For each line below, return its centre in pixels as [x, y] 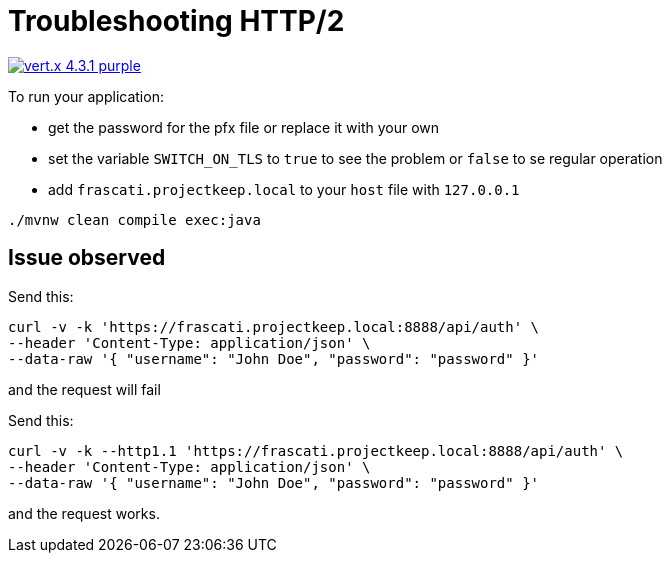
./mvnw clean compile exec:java [134, 219]
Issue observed [87, 258]
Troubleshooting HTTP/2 [176, 21]
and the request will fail [84, 389]
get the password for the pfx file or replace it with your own [244, 127]
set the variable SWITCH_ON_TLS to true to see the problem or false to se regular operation [355, 158]
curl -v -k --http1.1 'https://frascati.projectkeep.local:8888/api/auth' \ [316, 450]
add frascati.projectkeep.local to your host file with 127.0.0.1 [284, 189]
